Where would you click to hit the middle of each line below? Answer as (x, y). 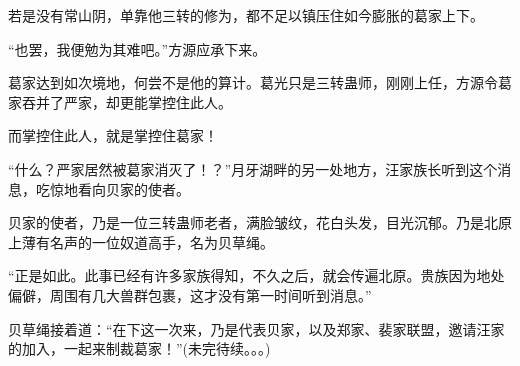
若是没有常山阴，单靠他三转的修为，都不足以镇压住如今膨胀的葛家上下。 (246, 15)
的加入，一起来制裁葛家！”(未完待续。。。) (139, 348)
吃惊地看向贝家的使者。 (112, 188)
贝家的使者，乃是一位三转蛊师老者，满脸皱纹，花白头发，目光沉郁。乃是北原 (260, 222)
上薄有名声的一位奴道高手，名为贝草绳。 (141, 241)
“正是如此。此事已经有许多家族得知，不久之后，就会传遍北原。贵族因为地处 (256, 275)
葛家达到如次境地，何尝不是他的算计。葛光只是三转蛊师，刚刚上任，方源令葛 (260, 82)
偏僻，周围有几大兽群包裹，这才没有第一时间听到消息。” (190, 294)
